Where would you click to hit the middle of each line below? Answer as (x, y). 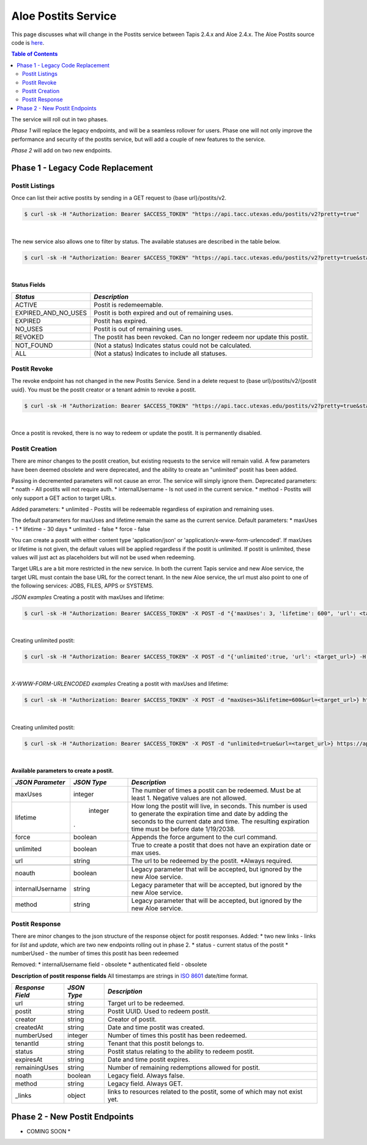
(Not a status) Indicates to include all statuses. (161, 353)
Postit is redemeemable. (128, 304)
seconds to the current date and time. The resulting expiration (221, 822)
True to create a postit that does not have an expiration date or (221, 845)
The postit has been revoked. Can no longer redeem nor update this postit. (201, 337)
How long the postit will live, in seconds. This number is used (219, 806)
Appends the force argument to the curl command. (204, 837)
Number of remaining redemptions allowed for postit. (183, 1068)
